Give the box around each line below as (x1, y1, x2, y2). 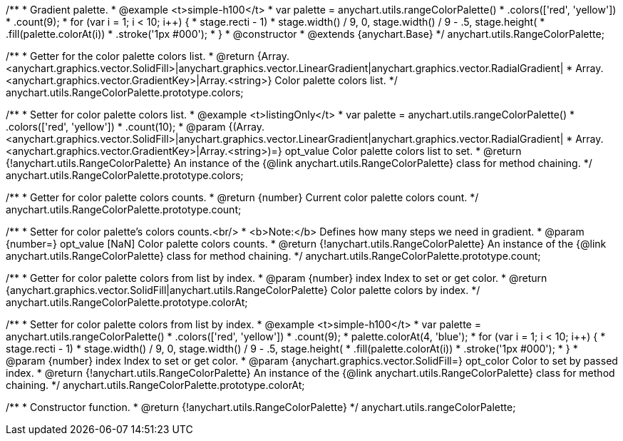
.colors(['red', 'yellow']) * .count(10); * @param (6, 121, 226, 133)
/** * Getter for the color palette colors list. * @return (6, 50, 254, 62)
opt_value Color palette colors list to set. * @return (284, 145, 522, 157)
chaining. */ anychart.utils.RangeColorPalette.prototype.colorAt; (6, 379, 305, 391)
